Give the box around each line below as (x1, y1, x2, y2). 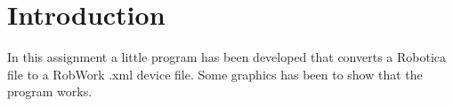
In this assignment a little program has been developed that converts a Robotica (7, 48, 447, 66)
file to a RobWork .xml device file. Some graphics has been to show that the (7, 64, 423, 83)
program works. (7, 82, 93, 101)
